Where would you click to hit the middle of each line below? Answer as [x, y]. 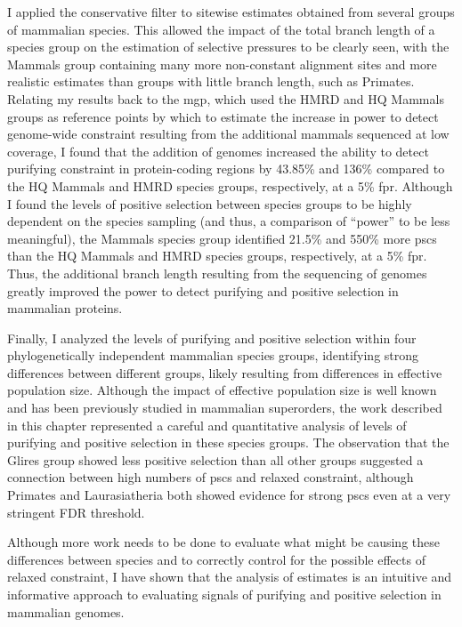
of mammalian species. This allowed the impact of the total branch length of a [221, 29]
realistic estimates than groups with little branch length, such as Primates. [211, 81]
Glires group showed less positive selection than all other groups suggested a [215, 459]
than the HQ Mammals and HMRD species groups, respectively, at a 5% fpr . [217, 256]
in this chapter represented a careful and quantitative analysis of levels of [207, 425]
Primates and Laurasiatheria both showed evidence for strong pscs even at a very [229, 495]
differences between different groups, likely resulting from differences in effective [225, 372]
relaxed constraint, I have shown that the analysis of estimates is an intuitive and [230, 577]
